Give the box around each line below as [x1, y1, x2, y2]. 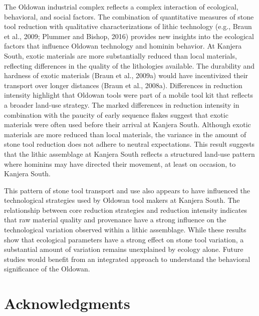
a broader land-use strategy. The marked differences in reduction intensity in [4, 99, 239, 110]
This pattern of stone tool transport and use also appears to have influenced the [4, 185, 250, 195]
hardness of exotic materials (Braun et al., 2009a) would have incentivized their [4, 70, 248, 81]
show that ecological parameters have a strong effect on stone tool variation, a [4, 234, 244, 244]
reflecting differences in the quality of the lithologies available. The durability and [4, 60, 255, 71]
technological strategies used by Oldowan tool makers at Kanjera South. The [4, 195, 240, 205]
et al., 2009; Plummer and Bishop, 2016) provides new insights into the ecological [4, 31, 254, 41]
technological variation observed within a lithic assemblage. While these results [4, 224, 246, 235]
